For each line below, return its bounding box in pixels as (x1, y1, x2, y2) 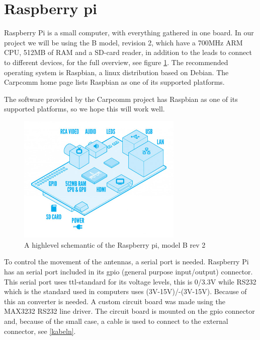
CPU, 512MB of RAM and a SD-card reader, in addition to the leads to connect (4, 47, 252, 58)
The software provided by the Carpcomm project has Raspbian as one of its (4, 93, 238, 104)
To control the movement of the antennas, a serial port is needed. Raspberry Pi (4, 256, 249, 267)
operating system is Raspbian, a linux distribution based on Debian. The (4, 67, 229, 77)
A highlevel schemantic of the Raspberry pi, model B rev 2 (24, 239, 206, 250)
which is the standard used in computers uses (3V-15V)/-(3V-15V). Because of (4, 286, 247, 297)
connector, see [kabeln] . (4, 325, 76, 336)
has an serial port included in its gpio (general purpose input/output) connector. (4, 266, 253, 276)
